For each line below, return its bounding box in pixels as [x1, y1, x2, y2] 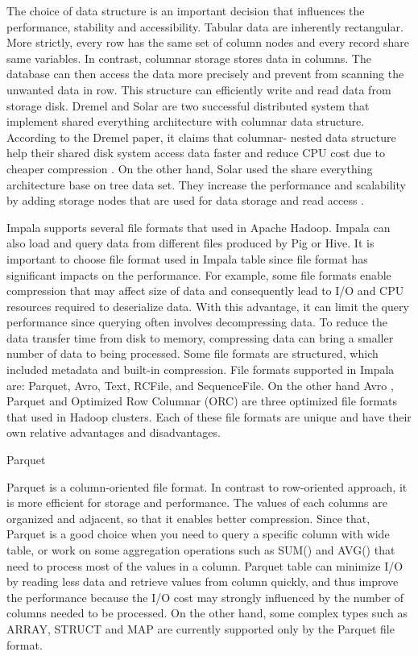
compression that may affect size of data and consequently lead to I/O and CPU [6, 282, 404, 299]
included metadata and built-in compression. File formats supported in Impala [6, 361, 395, 378]
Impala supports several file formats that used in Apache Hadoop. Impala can [6, 218, 391, 235]
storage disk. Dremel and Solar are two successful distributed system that [6, 97, 370, 114]
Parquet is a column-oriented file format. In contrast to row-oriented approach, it [6, 478, 408, 495]
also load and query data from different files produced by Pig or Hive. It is [6, 235, 375, 251]
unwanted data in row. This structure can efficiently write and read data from [6, 81, 391, 98]
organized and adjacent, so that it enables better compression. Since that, [6, 509, 370, 526]
